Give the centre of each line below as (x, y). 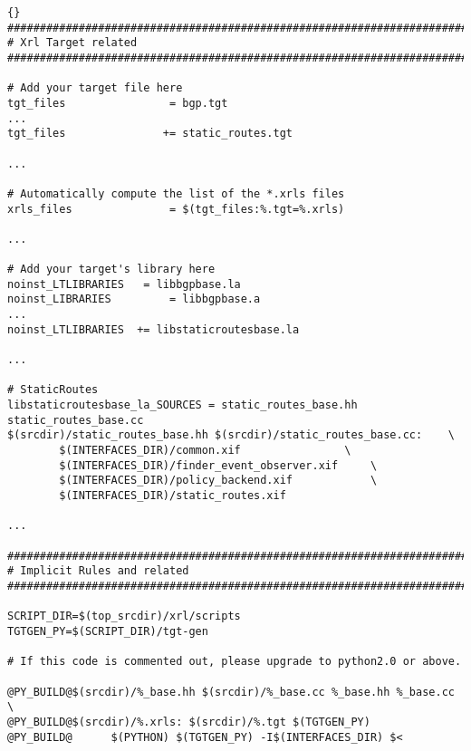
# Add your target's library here (111, 270)
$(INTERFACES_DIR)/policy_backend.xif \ (218, 481)
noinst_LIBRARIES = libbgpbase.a (134, 299)
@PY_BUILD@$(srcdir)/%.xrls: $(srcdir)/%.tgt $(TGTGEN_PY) (189, 722)
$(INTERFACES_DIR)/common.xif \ (205, 451)
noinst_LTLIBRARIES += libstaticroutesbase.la (154, 329)
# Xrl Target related (72, 43)
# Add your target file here (95, 88)
